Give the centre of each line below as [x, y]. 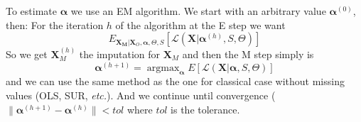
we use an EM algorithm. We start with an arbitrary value [198, 11]
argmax [163, 68]
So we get [27, 54]
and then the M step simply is [248, 54]
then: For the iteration [55, 24]
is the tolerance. [205, 109]
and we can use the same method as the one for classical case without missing [175, 81]
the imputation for [120, 54]
